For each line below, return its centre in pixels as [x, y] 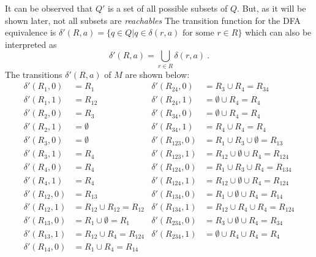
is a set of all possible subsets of [167, 8]
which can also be [278, 32]
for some [198, 33]
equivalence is [31, 32]
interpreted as [31, 44]
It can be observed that [49, 8]
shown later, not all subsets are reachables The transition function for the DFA [153, 20]
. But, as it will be [272, 8]
